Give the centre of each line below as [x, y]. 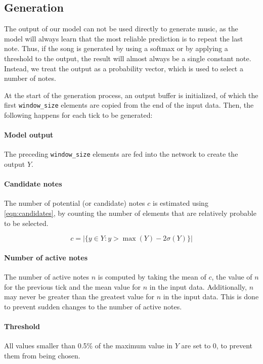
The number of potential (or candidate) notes [75, 203]
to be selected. [26, 223]
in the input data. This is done [211, 297]
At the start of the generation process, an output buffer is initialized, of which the [131, 95]
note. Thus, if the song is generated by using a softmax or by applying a [116, 48]
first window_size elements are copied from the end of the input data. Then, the [129, 105]
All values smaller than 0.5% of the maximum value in [89, 346]
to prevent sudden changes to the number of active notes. [93, 306]
